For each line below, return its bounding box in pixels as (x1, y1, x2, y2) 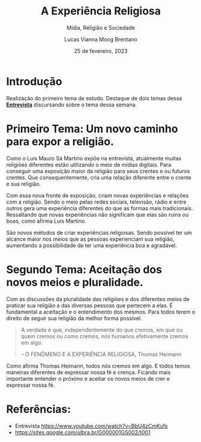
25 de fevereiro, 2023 (74, 47, 128, 55)
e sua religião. (6, 180, 41, 187)
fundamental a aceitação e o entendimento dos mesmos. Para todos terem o (6, 308, 196, 315)
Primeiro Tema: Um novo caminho (6, 122, 178, 136)
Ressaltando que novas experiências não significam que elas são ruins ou (6, 211, 189, 218)
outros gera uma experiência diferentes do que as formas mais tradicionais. (6, 204, 193, 211)
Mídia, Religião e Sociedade (67, 24, 135, 31)
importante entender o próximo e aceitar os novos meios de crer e (6, 375, 170, 382)
